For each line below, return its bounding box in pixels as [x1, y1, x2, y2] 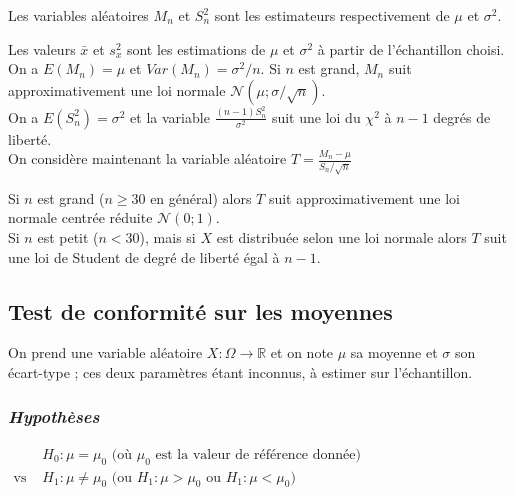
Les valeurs [8, 38, 76, 59]
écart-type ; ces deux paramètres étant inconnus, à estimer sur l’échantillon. [8, 361, 473, 382]
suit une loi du [271, 106, 361, 127]
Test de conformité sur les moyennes [8, 295, 393, 326]
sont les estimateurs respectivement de [214, 5, 450, 25]
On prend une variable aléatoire [8, 342, 203, 363]
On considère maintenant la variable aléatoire [8, 148, 287, 169]
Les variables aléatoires [8, 5, 149, 25]
